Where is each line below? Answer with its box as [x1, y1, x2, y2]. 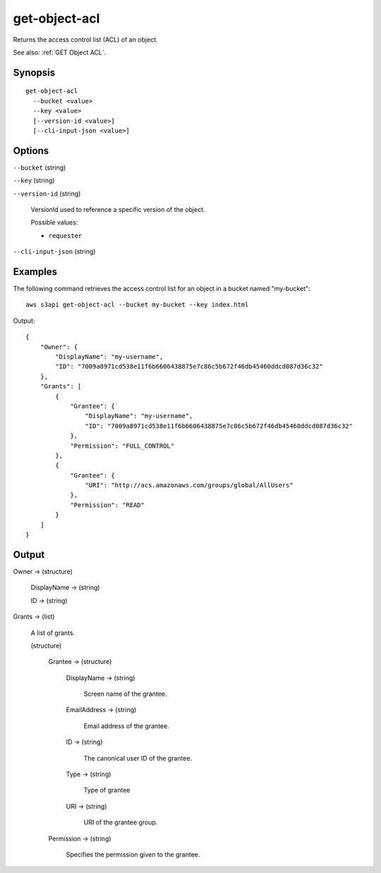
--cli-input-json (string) [13, 247, 96, 256]
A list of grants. [30, 629, 75, 637]
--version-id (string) [13, 189, 81, 198]
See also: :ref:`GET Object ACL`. [13, 48, 107, 57]
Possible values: [30, 218, 78, 227]
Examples [13, 266, 58, 278]
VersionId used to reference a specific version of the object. [30, 205, 205, 213]
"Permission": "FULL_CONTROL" [70, 441, 175, 450]
